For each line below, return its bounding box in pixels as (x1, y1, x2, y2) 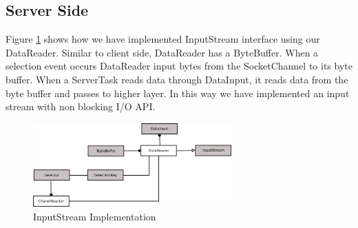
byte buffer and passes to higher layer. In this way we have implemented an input (6, 85, 350, 100)
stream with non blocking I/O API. (6, 99, 156, 114)
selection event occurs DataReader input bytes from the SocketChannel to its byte (6, 59, 352, 73)
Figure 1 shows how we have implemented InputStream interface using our (6, 32, 320, 46)
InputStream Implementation (33, 209, 156, 223)
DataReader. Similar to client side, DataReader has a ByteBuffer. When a (6, 45, 319, 59)
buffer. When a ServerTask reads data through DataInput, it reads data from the (6, 72, 348, 86)
